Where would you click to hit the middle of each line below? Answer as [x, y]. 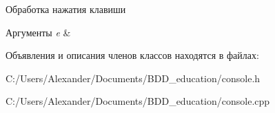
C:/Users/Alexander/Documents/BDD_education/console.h [133, 78]
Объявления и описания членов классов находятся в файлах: [132, 55]
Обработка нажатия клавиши [66, 9]
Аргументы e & [38, 32]
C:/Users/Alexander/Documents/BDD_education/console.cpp [138, 101]
